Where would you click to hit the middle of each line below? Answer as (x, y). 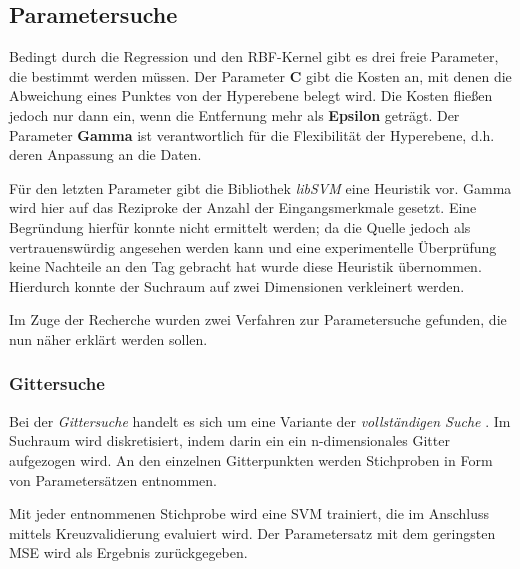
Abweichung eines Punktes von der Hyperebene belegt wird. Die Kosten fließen (251, 95)
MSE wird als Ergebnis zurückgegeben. (128, 552)
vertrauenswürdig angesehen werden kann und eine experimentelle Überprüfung (253, 246)
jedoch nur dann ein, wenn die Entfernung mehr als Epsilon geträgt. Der (234, 114)
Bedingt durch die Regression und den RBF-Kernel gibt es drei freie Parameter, (254, 56)
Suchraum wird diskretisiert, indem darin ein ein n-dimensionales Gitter (229, 440)
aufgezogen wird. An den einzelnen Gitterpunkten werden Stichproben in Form (251, 459)
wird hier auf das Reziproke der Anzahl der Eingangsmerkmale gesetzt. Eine (243, 207)
